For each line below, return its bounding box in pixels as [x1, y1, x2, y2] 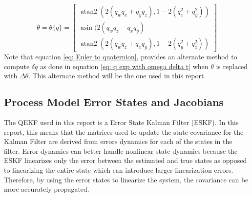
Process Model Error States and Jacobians [4, 94, 224, 109]
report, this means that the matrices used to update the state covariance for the [4, 126, 244, 137]
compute [4, 61, 30, 71]
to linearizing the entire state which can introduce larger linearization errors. [4, 165, 233, 175]
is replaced [216, 61, 248, 71]
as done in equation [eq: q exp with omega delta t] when [40, 61, 209, 71]
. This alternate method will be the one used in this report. [28, 71, 206, 81]
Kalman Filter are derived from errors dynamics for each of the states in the [4, 136, 232, 146]
